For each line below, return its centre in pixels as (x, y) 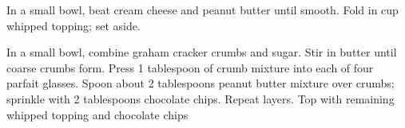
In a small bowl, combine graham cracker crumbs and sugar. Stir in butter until (202, 52)
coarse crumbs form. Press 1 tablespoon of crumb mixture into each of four (190, 67)
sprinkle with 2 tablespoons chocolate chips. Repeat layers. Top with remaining (201, 98)
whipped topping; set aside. (73, 25)
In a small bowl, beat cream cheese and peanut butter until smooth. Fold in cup (202, 10)
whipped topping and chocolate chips (97, 114)
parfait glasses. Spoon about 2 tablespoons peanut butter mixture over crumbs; (201, 83)
